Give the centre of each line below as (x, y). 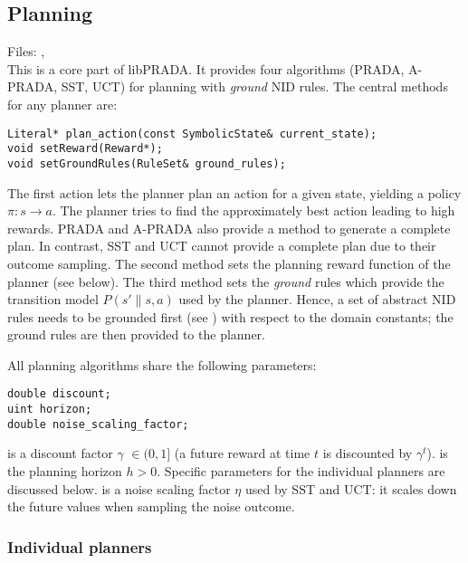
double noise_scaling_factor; (98, 424)
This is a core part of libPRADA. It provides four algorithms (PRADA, (206, 68)
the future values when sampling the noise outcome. (151, 506)
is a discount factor (60, 453)
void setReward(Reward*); (85, 149)
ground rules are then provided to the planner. (136, 334)
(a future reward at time (242, 453)
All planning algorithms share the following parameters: (162, 364)
